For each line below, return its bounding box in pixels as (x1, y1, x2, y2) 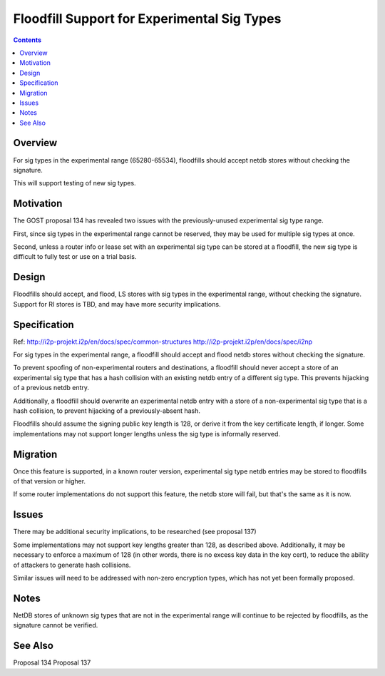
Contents (13, 36, 42, 44)
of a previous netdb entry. (13, 384, 89, 392)
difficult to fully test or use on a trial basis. (13, 252, 137, 261)
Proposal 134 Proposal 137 (13, 658, 91, 667)
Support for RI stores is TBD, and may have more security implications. (13, 299, 221, 308)
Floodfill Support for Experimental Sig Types (13, 11, 282, 26)
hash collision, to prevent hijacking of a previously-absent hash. (13, 406, 201, 415)
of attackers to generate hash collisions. (13, 560, 131, 569)
